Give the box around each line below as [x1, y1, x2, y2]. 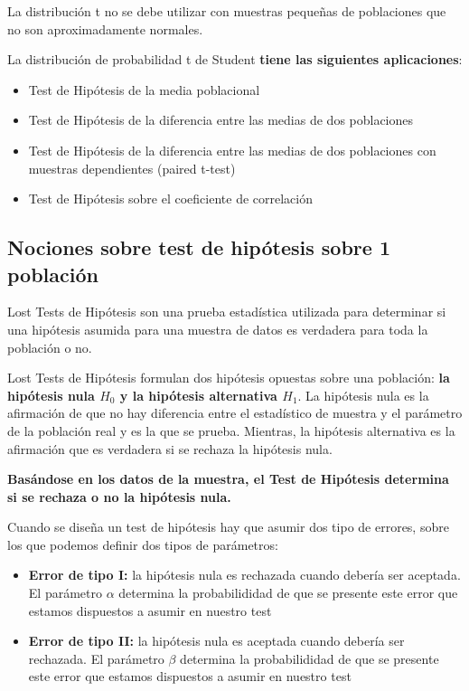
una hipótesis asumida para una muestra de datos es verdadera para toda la [7, 319, 428, 338]
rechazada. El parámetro [28, 648, 164, 667]
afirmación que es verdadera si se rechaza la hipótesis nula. [7, 439, 333, 458]
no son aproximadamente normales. [7, 19, 203, 38]
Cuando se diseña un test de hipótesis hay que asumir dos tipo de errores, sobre [7, 517, 449, 536]
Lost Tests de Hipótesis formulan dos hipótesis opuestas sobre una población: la [7, 368, 450, 387]
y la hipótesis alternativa [119, 385, 277, 404]
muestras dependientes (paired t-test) [28, 158, 236, 177]
